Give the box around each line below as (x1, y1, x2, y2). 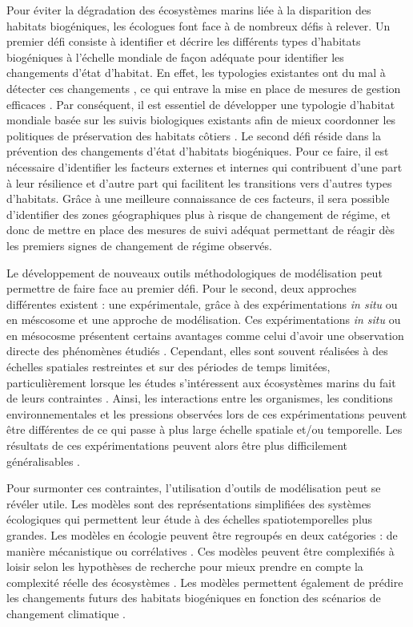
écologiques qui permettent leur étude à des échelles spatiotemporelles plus (6, 511, 373, 528)
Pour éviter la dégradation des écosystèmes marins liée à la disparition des (6, 2, 371, 18)
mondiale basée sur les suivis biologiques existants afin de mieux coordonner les (6, 111, 396, 128)
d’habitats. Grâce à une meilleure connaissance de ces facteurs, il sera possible (6, 190, 390, 207)
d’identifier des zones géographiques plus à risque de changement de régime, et (6, 205, 391, 222)
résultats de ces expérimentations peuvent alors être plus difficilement (6, 437, 348, 454)
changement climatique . (6, 605, 126, 621)
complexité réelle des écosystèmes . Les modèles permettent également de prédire (6, 573, 403, 590)
